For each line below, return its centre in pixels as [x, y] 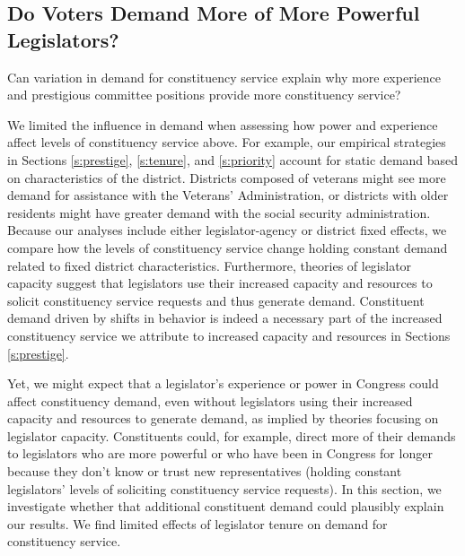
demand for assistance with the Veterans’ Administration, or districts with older [228, 195]
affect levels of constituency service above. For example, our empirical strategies [227, 142]
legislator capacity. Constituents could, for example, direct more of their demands [232, 435]
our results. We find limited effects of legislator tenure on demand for [197, 523]
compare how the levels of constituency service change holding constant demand [228, 247]
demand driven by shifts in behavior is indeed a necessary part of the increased [225, 318]
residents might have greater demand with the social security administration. [219, 212]
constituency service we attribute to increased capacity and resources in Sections [229, 335]
